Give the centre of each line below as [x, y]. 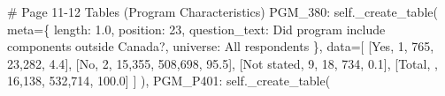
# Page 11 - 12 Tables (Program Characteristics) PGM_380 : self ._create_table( [222, 11]
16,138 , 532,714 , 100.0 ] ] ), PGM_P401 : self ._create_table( [169, 81]
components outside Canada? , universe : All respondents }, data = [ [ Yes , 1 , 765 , [221, 46]
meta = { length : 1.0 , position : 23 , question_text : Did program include [196, 29]
